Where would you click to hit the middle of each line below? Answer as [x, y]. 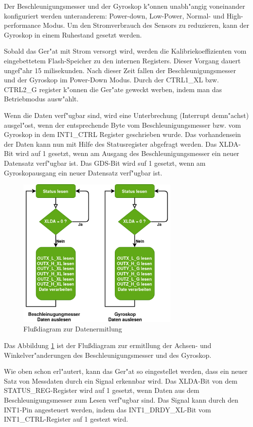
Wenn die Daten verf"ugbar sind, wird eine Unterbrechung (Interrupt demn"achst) [126, 115]
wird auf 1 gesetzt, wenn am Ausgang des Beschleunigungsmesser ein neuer [127, 153]
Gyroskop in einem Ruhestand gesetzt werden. [73, 34]
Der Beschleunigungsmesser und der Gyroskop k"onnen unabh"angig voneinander [125, 6]
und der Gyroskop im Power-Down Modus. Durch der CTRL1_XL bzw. [111, 80]
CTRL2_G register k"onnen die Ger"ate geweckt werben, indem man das [113, 89]
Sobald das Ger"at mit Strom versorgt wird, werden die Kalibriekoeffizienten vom [125, 51]
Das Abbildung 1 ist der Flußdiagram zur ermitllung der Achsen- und [108, 345]
